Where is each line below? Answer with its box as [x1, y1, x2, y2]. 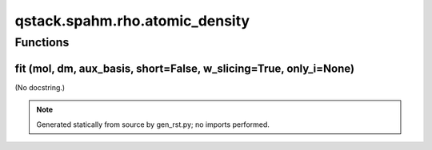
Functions [14, 35, 70, 49]
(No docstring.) [14, 82, 66, 92]
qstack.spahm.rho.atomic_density [14, 12, 250, 30]
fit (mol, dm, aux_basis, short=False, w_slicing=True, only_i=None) [14, 61, 355, 75]
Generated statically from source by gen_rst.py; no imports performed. [36, 120, 270, 129]
